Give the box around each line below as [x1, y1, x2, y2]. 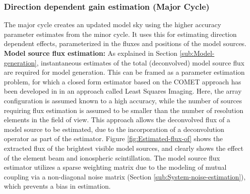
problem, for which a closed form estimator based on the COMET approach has [4, 76, 241, 86]
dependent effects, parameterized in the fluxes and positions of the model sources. [4, 38, 247, 48]
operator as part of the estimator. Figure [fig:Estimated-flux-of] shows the [4, 133, 223, 144]
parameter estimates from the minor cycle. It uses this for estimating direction [4, 29, 237, 39]
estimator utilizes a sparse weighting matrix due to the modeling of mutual [4, 162, 227, 172]
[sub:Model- [179, 48, 215, 58]
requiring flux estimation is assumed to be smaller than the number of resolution [4, 105, 244, 115]
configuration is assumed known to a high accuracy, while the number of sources [4, 95, 242, 105]
